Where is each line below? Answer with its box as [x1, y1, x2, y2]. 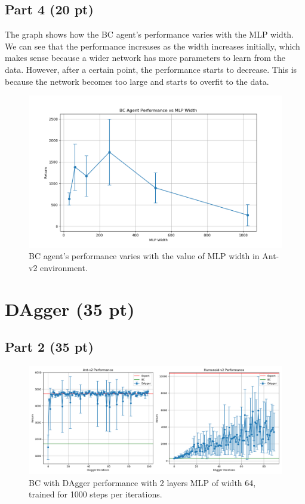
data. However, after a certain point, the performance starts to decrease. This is [5, 63, 297, 75]
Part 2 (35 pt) [5, 337, 94, 356]
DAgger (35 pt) [5, 296, 135, 321]
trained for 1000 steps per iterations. [29, 488, 162, 500]
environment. [40, 261, 88, 273]
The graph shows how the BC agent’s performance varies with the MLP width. [5, 28, 294, 41]
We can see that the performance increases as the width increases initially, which [5, 39, 300, 52]
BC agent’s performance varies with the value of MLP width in [29, 250, 260, 262]
